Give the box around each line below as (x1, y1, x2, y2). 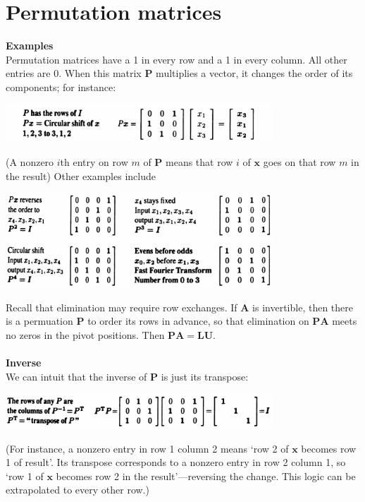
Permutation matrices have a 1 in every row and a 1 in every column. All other (6, 52, 347, 66)
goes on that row (263, 154, 336, 169)
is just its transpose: (161, 369, 249, 383)
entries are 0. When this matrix (6, 66, 142, 80)
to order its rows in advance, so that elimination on (87, 313, 309, 328)
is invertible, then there (252, 299, 353, 314)
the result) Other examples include (6, 168, 156, 183)
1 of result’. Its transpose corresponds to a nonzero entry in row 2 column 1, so (6, 455, 346, 470)
